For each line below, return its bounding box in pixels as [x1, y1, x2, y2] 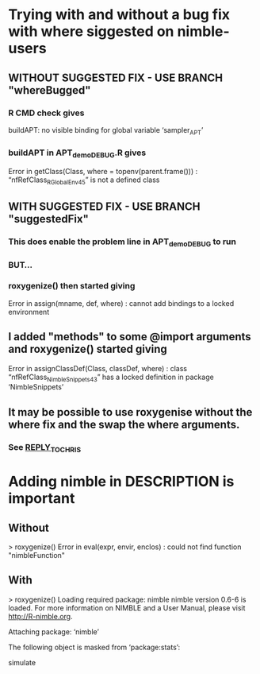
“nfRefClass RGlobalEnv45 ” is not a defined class [8, 175, 160, 187]
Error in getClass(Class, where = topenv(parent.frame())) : [8, 167, 198, 176]
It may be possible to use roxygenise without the [8, 405, 253, 419]
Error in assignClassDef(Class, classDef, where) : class [8, 363, 188, 373]
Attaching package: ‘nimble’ [8, 626, 99, 637]
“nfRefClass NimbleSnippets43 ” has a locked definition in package [8, 372, 214, 383]
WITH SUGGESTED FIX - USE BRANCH [8, 200, 201, 214]
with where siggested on [8, 22, 174, 41]
